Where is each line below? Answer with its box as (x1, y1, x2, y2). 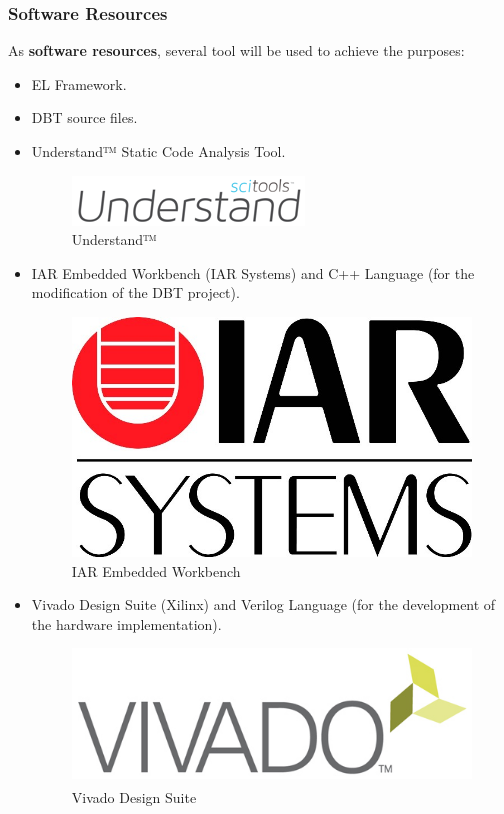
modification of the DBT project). (31, 282, 240, 303)
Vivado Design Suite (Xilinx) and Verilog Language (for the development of (31, 594, 496, 615)
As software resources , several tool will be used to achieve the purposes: (8, 40, 465, 61)
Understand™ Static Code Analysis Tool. (31, 141, 286, 161)
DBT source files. (31, 107, 138, 128)
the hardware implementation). (31, 613, 222, 634)
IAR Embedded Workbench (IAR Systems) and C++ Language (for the (31, 262, 475, 283)
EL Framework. (31, 73, 127, 94)
